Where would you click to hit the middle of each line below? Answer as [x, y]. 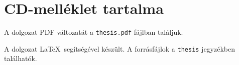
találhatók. [21, 58]
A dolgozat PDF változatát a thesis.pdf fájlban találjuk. [94, 32]
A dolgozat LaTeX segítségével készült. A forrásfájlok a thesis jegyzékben [120, 48]
